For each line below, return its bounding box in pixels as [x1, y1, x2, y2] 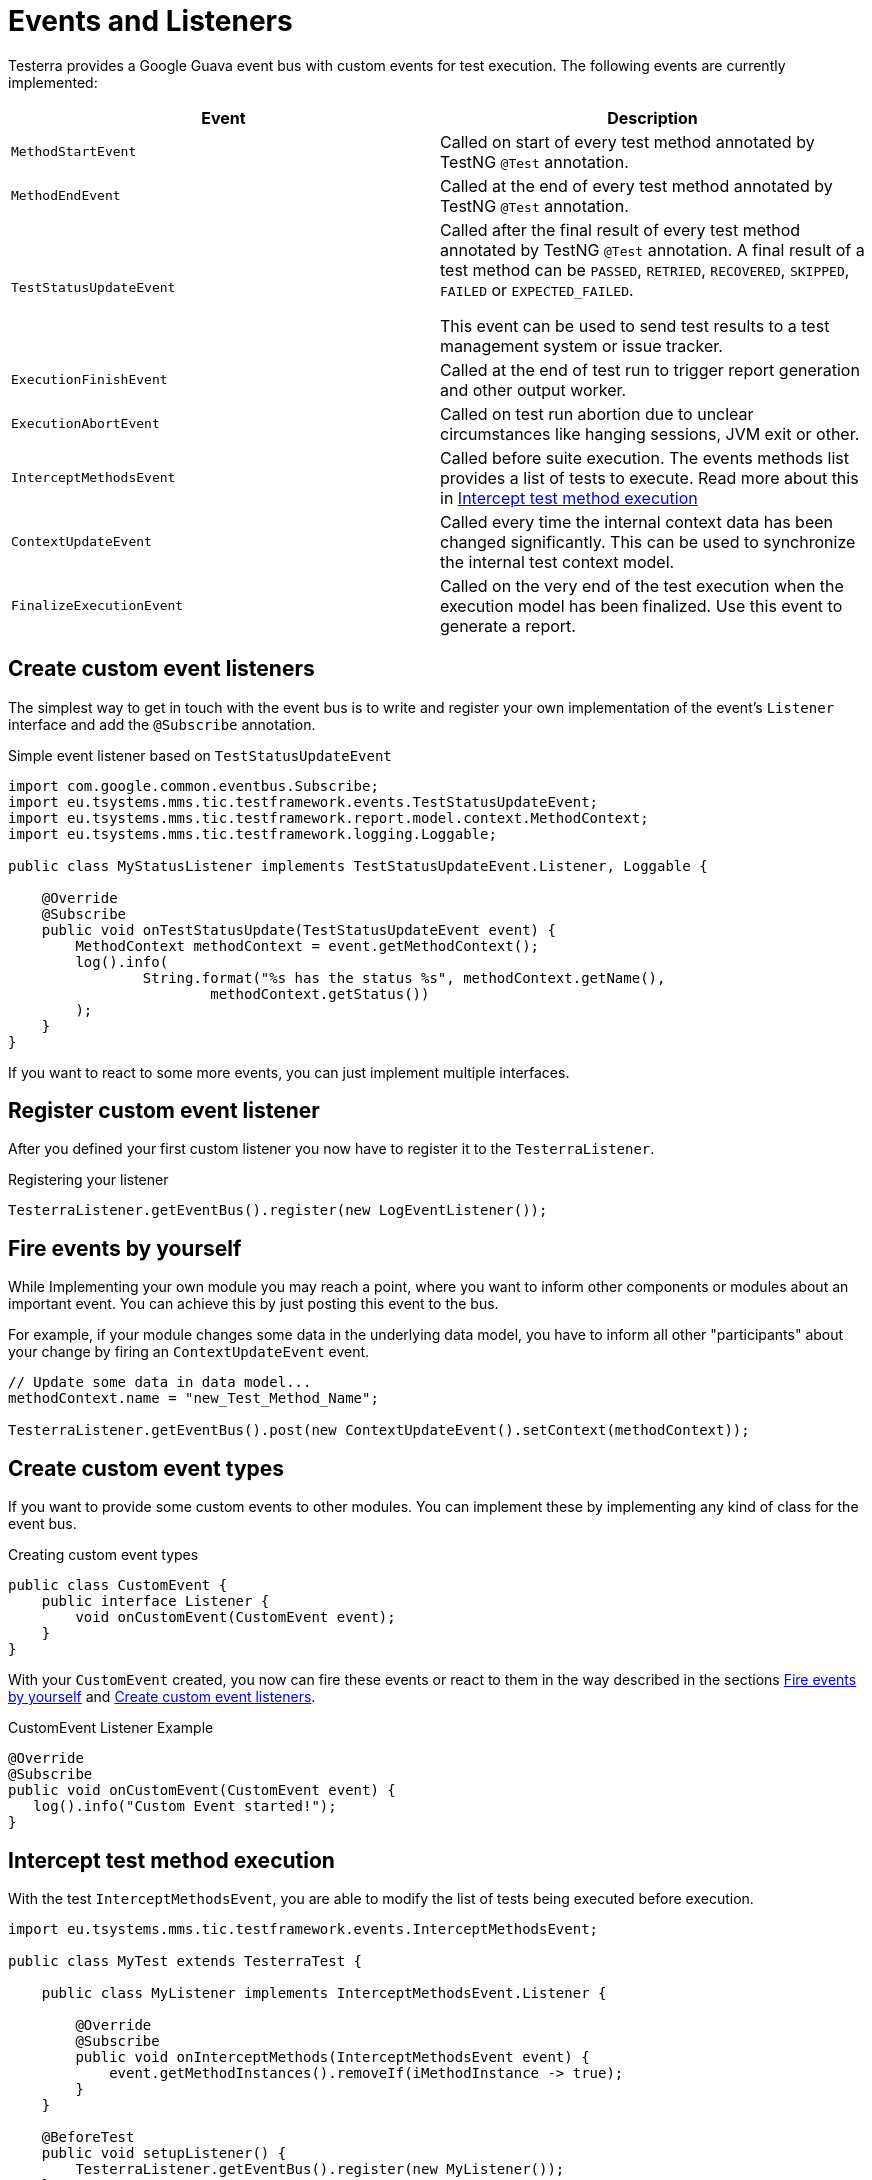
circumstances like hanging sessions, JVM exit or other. [440, 423, 860, 444]
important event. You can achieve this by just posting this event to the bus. [8, 1295, 499, 1313]
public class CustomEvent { [8, 1577, 228, 1594]
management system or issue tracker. [440, 335, 723, 356]
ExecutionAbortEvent [11, 416, 160, 432]
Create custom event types [8, 1455, 285, 1481]
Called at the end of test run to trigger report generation [440, 359, 860, 380]
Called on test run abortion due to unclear [440, 403, 754, 424]
